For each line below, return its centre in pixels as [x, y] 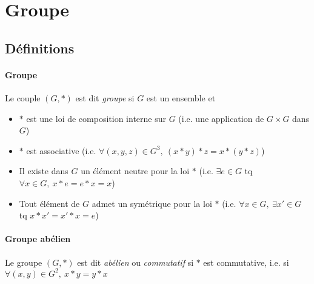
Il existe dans [44, 171]
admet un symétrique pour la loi [152, 203]
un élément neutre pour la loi [135, 171]
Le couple [23, 97]
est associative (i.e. [61, 150]
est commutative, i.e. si [246, 262]
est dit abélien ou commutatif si [135, 262]
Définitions [40, 48]
